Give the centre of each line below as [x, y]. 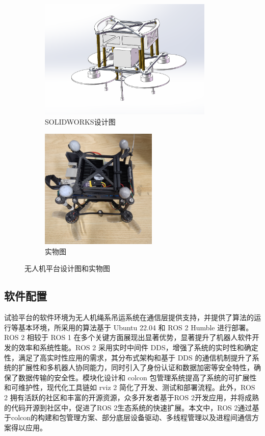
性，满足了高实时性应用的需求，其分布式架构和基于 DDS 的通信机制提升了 [128, 357]
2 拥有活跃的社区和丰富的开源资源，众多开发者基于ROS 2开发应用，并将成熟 [131, 397]
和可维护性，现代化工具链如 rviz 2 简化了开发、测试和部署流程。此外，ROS [130, 387]
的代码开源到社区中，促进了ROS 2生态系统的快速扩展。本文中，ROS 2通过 [128, 407]
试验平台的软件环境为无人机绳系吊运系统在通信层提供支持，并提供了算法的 [129, 317]
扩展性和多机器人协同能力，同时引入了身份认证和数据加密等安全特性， [136, 367]
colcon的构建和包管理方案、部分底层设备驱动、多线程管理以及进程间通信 [131, 417]
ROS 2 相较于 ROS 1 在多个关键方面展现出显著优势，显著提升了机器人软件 [128, 337]
